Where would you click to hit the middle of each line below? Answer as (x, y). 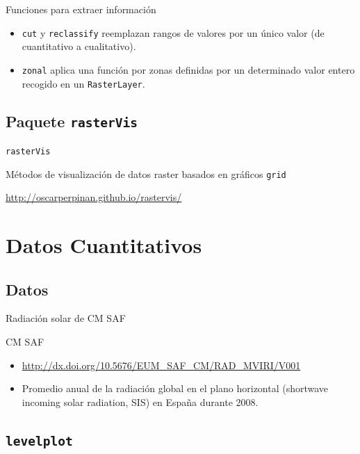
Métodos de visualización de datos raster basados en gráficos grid (146, 173)
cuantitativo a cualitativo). (79, 46)
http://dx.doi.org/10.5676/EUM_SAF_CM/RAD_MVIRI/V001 (161, 365)
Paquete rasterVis (72, 121)
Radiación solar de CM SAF (66, 318)
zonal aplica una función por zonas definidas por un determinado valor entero (188, 69)
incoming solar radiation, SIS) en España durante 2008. (140, 402)
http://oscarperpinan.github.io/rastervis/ (94, 197)
